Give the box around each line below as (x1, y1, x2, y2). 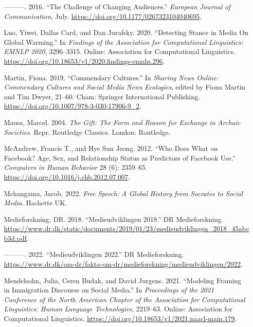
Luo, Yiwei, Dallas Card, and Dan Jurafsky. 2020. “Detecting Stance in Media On (4, 27, 249, 37)
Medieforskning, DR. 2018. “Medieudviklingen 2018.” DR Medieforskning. (4, 214, 223, 224)
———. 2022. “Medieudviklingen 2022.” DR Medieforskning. (4, 249, 184, 259)
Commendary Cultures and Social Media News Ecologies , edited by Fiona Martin (4, 82, 246, 92)
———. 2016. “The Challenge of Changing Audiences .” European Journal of (4, 1, 231, 11)
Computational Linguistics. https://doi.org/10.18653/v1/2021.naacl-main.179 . (4, 313, 237, 324)
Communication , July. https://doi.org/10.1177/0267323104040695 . (4, 11, 202, 21)
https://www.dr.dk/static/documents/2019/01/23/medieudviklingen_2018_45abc (4, 223, 249, 234)
